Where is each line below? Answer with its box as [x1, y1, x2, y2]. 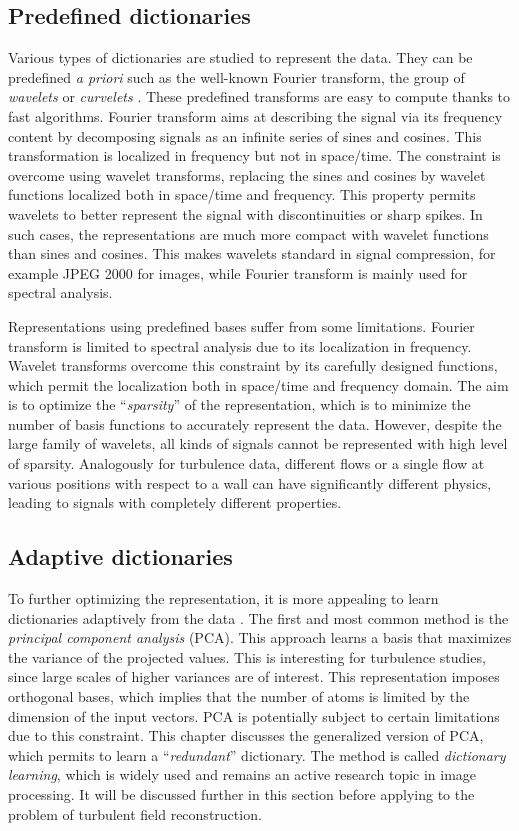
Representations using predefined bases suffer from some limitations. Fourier [8, 315, 475, 336]
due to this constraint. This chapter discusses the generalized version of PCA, [8, 725, 484, 746]
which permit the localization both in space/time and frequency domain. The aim [8, 374, 509, 395]
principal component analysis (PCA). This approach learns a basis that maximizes [8, 627, 512, 648]
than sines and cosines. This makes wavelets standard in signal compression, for [8, 243, 496, 264]
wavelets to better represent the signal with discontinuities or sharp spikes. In [8, 203, 483, 224]
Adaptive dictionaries [8, 541, 233, 572]
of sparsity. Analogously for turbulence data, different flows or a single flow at [8, 453, 485, 474]
